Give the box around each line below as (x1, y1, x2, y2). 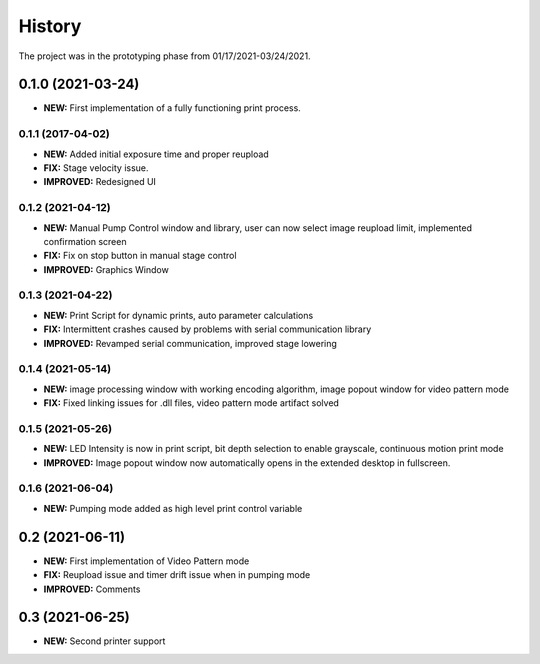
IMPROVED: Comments (43, 583, 141, 595)
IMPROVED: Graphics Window (43, 263, 169, 275)
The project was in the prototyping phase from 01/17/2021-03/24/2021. (18, 50, 311, 62)
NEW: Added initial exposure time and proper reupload (43, 148, 269, 160)
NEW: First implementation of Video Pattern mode (43, 555, 250, 567)
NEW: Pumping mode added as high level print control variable (43, 502, 303, 514)
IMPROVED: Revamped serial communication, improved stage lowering (43, 337, 337, 349)
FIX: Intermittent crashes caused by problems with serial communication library (43, 323, 372, 335)
